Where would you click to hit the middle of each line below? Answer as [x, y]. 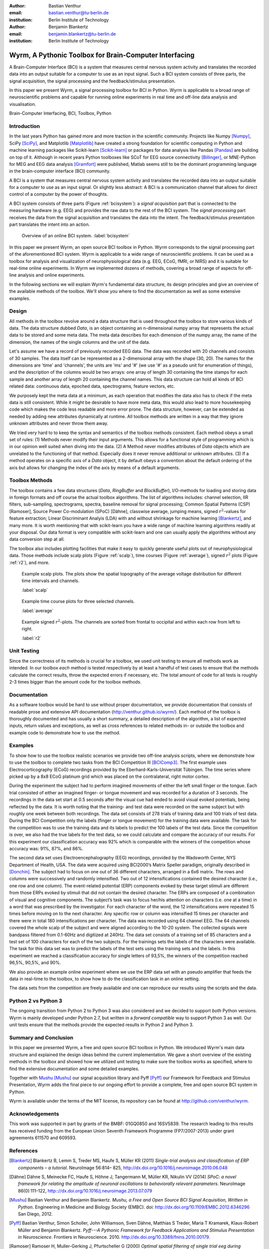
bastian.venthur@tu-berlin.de [79, 13]
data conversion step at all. [37, 539]
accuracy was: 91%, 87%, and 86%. [46, 848]
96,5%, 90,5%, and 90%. [35, 963]
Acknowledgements [34, 1114]
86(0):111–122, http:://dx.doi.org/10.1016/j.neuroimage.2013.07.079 [85, 1191]
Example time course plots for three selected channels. [78, 602]
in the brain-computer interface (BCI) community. [60, 171]
